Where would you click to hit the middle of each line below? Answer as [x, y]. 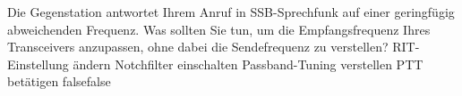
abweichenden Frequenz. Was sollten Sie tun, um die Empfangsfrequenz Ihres [219, 29]
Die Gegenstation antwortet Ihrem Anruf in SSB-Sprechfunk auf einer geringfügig [231, 12]
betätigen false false [59, 81]
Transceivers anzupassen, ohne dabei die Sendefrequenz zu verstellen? [198, 47]
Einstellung [38, 64]
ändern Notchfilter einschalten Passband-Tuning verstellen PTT [248, 64]
